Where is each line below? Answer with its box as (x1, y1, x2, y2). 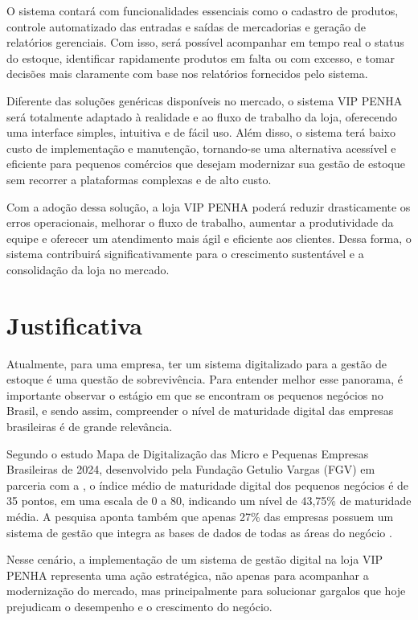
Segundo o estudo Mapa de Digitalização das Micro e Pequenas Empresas (6, 445, 369, 462)
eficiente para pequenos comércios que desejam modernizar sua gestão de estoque (6, 155, 405, 172)
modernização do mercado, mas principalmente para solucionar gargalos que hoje (6, 582, 406, 599)
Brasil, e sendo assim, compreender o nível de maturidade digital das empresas (6, 402, 394, 419)
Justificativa (6, 308, 142, 341)
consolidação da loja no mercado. (6, 261, 170, 277)
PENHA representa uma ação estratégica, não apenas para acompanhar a (6, 566, 369, 583)
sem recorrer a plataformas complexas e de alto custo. (6, 170, 272, 187)
